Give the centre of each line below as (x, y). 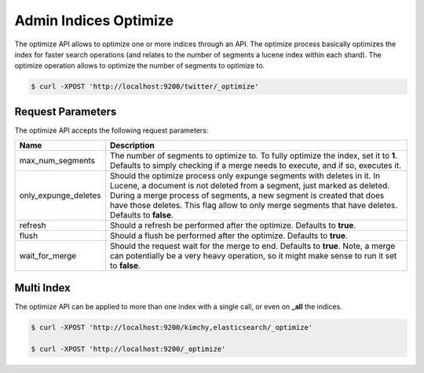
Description (132, 145)
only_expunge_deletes (60, 196)
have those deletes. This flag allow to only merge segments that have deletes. (254, 206)
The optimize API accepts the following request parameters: (111, 130)
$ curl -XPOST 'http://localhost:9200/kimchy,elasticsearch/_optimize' (172, 327)
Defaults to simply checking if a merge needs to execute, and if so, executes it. (256, 166)
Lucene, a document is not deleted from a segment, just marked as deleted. (250, 186)
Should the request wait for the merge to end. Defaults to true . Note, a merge (253, 246)
